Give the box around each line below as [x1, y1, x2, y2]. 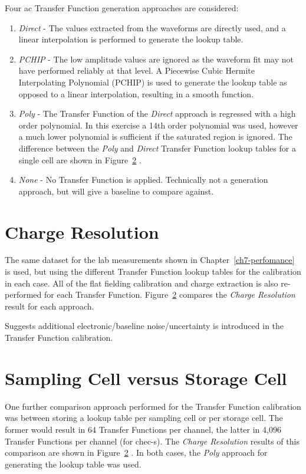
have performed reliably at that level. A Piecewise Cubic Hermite [18, 64, 255, 77]
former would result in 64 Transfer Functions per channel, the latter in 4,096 [5, 423, 281, 435]
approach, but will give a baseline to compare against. [18, 185, 214, 197]
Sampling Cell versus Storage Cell [5, 366, 287, 390]
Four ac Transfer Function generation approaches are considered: [5, 2, 239, 14]
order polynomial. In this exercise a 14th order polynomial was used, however [18, 119, 298, 131]
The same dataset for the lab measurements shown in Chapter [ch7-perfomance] [5, 254, 295, 266]
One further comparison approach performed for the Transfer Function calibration [5, 400, 301, 412]
